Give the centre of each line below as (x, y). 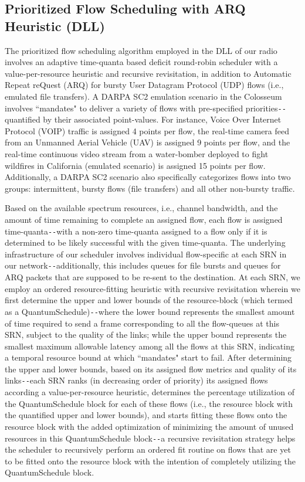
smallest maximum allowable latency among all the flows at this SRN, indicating (150, 346)
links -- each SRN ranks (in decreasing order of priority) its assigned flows (136, 380)
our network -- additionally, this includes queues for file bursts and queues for (143, 265)
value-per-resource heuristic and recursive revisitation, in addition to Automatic (148, 73)
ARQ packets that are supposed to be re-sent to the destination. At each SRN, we (152, 277)
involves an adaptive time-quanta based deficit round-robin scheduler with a (141, 62)
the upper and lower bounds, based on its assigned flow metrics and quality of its (151, 369)
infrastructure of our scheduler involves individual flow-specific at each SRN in (146, 254)
